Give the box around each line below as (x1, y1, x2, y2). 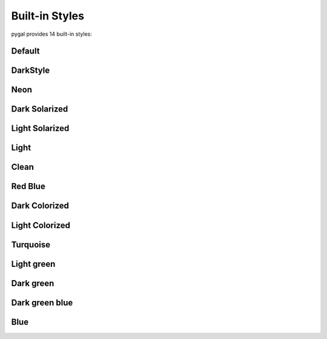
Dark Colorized (11, 201, 70, 211)
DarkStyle (11, 65, 50, 76)
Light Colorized (11, 220, 71, 230)
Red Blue (11, 181, 45, 192)
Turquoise (11, 240, 51, 250)
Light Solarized (11, 123, 70, 133)
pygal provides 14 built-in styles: (11, 30, 92, 38)
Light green (11, 258, 56, 269)
